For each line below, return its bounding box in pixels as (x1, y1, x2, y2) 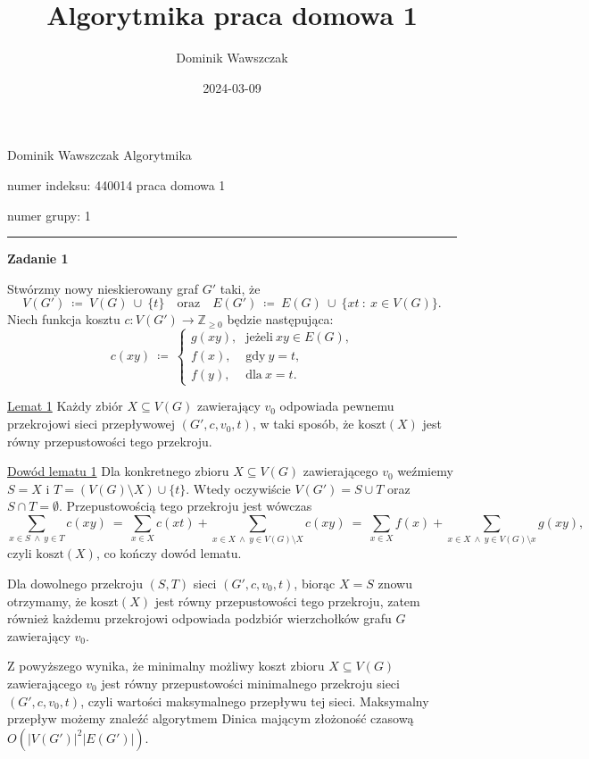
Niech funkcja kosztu (7, 310, 120, 329)
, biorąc (294, 574, 336, 592)
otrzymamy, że (7, 591, 87, 610)
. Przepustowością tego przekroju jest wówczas (59, 496, 312, 515)
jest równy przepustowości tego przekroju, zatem (154, 591, 420, 610)
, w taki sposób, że (252, 414, 354, 433)
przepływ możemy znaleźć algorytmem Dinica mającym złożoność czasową (7, 709, 414, 728)
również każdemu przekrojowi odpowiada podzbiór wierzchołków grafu (7, 609, 392, 628)
